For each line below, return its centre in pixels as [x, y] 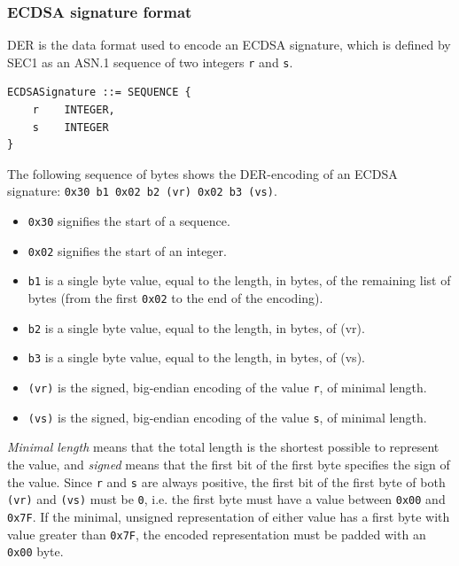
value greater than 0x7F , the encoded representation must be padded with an [217, 534]
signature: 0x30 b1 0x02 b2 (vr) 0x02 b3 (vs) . [142, 191]
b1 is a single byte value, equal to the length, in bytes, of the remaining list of [239, 280]
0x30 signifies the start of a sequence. [129, 221]
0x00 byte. [35, 551]
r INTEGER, [74, 110]
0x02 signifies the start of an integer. [127, 250]
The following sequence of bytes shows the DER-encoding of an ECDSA [202, 173]
